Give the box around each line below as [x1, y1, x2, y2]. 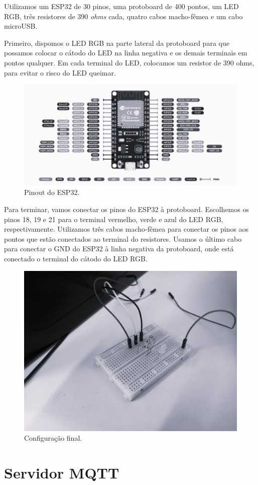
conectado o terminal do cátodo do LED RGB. [4, 253, 148, 263]
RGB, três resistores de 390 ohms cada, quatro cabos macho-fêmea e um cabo [4, 11, 243, 21]
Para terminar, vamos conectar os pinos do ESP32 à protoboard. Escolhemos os [4, 204, 249, 215]
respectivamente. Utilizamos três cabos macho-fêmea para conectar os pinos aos [4, 224, 249, 234]
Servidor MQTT [4, 462, 119, 482]
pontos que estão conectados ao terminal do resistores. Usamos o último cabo [4, 233, 242, 244]
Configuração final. [24, 433, 82, 443]
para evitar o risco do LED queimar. [4, 67, 116, 78]
